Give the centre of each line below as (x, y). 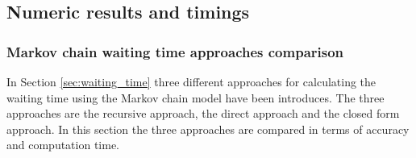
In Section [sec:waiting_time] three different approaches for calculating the (191, 81)
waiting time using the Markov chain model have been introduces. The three (196, 97)
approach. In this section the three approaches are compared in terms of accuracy (208, 129)
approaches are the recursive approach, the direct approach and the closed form (203, 113)
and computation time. (63, 145)
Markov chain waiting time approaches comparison (175, 51)
